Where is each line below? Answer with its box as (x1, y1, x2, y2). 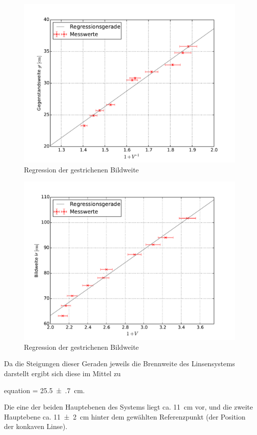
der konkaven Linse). (4, 421, 68, 432)
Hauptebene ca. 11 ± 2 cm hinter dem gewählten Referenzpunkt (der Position (4, 411, 246, 422)
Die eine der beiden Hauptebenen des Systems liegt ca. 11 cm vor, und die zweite (4, 402, 253, 412)
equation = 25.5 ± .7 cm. (4, 385, 85, 395)
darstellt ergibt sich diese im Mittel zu (4, 368, 121, 378)
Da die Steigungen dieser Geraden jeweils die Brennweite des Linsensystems (4, 358, 235, 369)
